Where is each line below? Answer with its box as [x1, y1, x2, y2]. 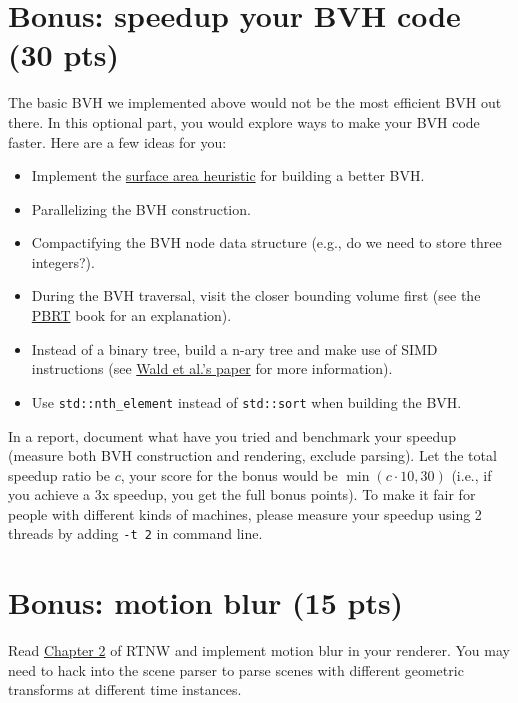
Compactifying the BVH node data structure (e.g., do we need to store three [31, 232, 502, 253]
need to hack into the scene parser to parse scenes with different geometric [8, 659, 464, 680]
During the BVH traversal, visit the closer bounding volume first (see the [31, 285, 481, 306]
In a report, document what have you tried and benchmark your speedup [8, 425, 456, 446]
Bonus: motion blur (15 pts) [8, 582, 404, 623]
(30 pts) [8, 34, 120, 75]
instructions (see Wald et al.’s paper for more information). [31, 358, 393, 379]
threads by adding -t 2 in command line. [8, 523, 263, 544]
